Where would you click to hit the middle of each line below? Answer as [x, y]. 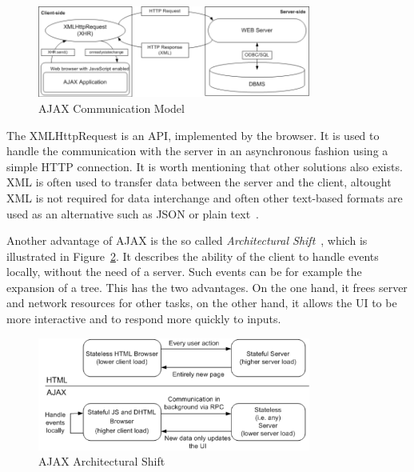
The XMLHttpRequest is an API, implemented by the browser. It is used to [193, 135]
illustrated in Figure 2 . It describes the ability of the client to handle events [193, 256]
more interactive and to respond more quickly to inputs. [144, 319]
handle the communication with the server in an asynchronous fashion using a [197, 151]
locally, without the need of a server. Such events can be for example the [184, 272]
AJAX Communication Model [111, 108]
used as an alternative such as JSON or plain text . [133, 213]
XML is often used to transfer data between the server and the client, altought [199, 182]
